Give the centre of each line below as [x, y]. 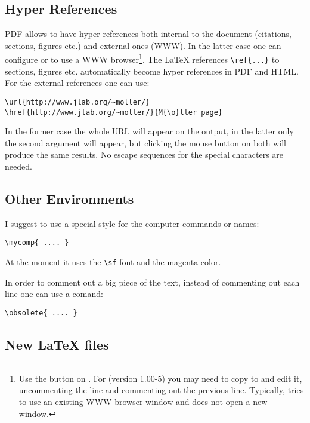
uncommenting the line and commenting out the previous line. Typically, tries [161, 390]
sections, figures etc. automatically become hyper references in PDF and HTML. [152, 71]
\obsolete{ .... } [41, 313]
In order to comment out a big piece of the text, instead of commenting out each [152, 282]
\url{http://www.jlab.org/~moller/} [77, 102]
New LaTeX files [57, 344]
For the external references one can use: [77, 83]
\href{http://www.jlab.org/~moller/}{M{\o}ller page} [114, 112]
